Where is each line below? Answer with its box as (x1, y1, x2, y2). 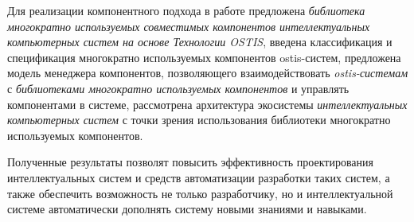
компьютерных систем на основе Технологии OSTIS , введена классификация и (7, 33, 393, 50)
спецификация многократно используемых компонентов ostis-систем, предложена (7, 49, 401, 65)
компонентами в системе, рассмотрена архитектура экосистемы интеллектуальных (7, 95, 408, 112)
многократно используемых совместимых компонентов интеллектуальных (7, 18, 370, 34)
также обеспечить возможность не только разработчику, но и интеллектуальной (7, 185, 393, 201)
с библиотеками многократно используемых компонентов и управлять (7, 80, 350, 96)
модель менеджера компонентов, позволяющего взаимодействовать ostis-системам (7, 64, 408, 81)
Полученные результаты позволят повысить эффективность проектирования (7, 154, 373, 170)
